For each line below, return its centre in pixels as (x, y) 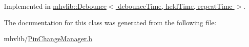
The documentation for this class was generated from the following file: (110, 22)
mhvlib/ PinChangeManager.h (48, 39)
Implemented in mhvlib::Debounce (55, 6)
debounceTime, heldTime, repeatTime (175, 6)
